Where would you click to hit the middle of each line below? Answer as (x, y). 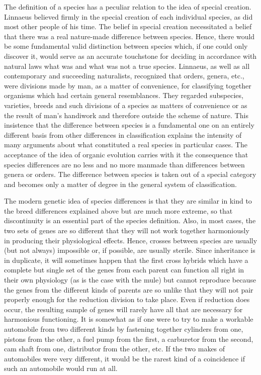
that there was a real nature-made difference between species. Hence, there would (129, 36)
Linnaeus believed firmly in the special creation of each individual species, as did (128, 16)
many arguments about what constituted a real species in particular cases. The (126, 145)
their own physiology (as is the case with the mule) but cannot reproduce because (130, 280)
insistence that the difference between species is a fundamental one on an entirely (129, 125)
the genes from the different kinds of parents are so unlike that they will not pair (129, 289)
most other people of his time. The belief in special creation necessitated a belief (128, 26)
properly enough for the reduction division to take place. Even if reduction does (127, 299)
